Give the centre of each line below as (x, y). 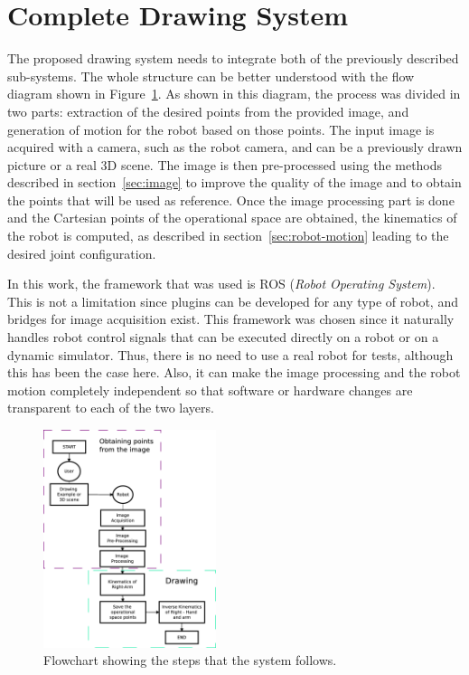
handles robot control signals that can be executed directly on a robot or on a (223, 337)
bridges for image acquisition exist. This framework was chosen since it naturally (231, 319)
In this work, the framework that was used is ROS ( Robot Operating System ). (221, 284)
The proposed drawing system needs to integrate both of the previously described (233, 58)
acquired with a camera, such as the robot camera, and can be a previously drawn (235, 147)
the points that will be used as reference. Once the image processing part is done (231, 200)
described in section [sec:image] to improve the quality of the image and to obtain (234, 182)
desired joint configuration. (82, 253)
